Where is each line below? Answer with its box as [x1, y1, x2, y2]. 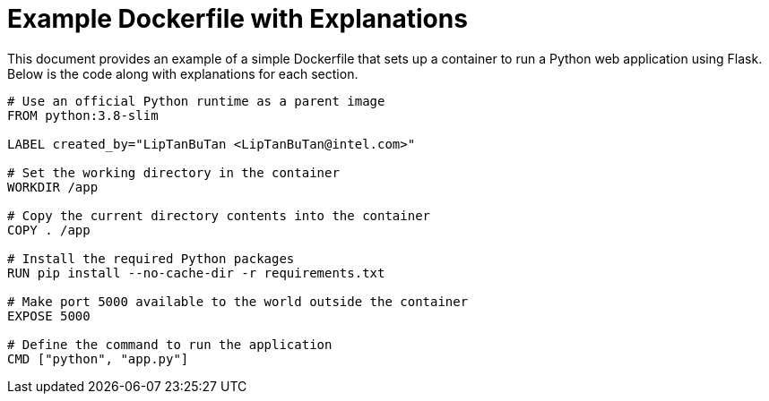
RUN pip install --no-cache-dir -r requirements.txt [7, 265, 385, 280]
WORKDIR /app [7, 179, 99, 194]
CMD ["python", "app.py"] [7, 351, 189, 366]
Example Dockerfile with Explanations [7, 4, 468, 34]
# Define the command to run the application [7, 337, 333, 352]
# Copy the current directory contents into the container [7, 208, 431, 223]
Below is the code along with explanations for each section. [7, 65, 359, 81]
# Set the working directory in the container [7, 165, 340, 180]
